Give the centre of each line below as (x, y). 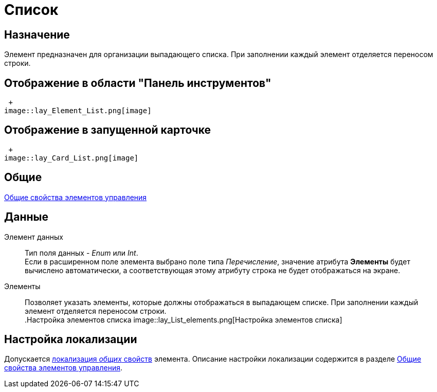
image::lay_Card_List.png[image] (71, 158)
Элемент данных (34, 237)
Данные (26, 217)
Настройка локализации (71, 339)
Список (31, 10)
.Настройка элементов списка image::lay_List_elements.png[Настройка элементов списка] (184, 319)
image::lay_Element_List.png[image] (78, 111)
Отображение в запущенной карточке (108, 130)
